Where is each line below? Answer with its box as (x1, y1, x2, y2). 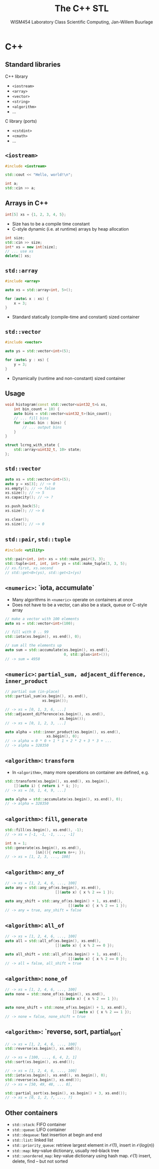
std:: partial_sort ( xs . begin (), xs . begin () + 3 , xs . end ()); (5, 1091, 127, 1096)
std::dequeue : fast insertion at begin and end (12, 1132, 102, 1138)
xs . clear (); (5, 517, 29, 522)
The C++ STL (54, 3, 109, 14)
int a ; (5, 181, 18, 186)
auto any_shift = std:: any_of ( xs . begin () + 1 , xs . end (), (5, 899, 123, 903)
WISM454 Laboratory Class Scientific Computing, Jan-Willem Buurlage (10, 19, 153, 25)
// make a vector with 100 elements (5, 616, 79, 621)
